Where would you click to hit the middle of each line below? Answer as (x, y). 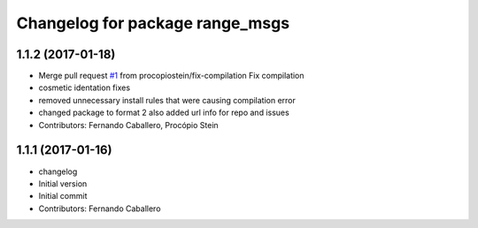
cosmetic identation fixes (85, 87)
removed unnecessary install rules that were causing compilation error (167, 100)
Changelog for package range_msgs (153, 23)
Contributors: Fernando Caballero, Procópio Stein (128, 125)
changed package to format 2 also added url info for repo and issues (164, 113)
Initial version (63, 183)
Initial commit (63, 196)
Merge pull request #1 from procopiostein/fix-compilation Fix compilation (171, 76)
